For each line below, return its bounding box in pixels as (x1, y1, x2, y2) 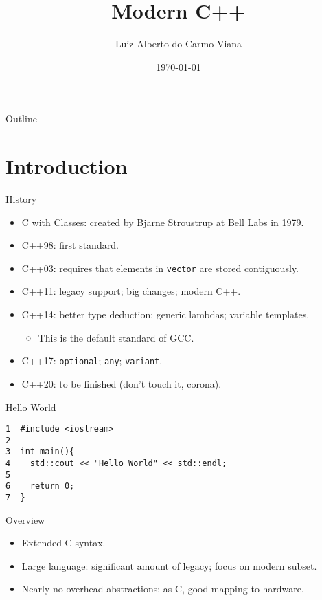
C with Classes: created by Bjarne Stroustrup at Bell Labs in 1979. (21, 214, 304, 229)
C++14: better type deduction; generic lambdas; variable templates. (21, 307, 310, 322)
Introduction (5, 152, 128, 180)
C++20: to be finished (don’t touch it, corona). (21, 376, 222, 390)
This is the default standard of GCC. (38, 330, 194, 344)
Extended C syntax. (21, 535, 106, 550)
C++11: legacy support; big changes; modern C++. (21, 284, 241, 298)
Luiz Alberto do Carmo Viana (115, 36, 242, 51)
